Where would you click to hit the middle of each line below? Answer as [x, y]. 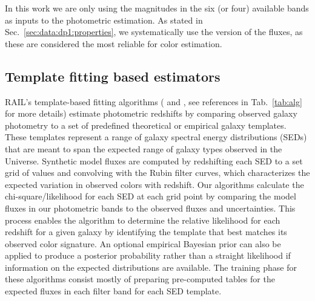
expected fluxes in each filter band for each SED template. [113, 291]
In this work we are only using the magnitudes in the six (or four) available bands [157, 8]
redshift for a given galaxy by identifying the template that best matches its [146, 232]
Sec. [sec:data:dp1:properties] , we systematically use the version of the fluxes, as [154, 32]
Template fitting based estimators [113, 76]
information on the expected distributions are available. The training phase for [151, 267]
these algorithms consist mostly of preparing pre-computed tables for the [140, 279]
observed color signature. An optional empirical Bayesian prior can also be [143, 243]
